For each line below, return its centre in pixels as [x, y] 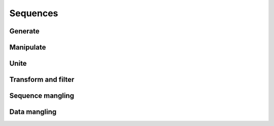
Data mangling [33, 112]
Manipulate [28, 47]
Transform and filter [42, 80]
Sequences [34, 13]
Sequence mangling [42, 96]
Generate [25, 31]
